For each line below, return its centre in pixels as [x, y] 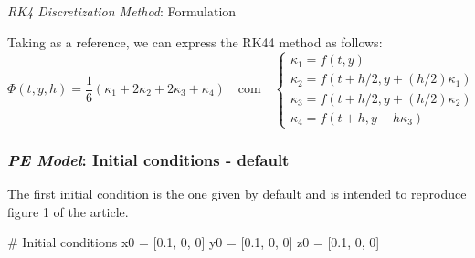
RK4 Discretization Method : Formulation [122, 11]
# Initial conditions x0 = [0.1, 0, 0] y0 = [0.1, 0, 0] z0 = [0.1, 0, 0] [194, 242]
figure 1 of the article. [68, 211]
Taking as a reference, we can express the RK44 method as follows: [195, 41]
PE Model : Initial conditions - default [148, 159]
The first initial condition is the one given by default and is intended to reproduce [237, 194]
